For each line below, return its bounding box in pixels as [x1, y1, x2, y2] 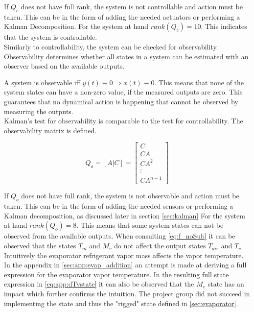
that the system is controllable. [4, 32, 97, 42]
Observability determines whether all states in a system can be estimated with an [4, 51, 249, 61]
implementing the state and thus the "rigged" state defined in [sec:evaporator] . [4, 298, 238, 308]
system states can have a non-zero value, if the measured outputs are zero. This [4, 87, 243, 97]
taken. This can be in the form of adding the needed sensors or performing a [4, 201, 233, 211]
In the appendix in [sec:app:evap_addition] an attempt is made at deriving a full [4, 260, 247, 270]
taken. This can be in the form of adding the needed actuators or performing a [4, 11, 240, 22]
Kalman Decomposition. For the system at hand [4, 21, 149, 31]
